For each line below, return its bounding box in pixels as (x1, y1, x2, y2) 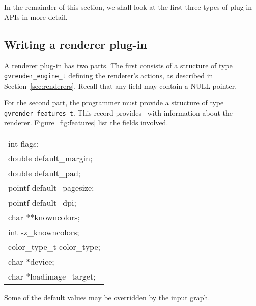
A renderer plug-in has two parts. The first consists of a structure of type (4, 60, 233, 71)
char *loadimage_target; (8, 270, 96, 283)
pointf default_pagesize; (8, 182, 94, 194)
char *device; (8, 256, 54, 268)
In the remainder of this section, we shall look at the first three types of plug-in (4, 2, 252, 12)
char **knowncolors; (8, 211, 80, 224)
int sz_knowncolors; (8, 226, 79, 238)
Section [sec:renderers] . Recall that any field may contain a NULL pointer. (4, 80, 237, 91)
